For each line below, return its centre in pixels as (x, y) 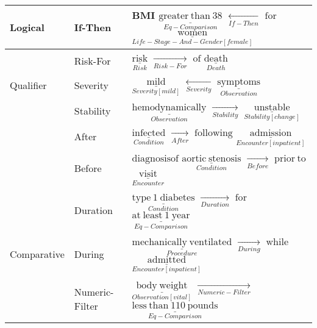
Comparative (37, 254)
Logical (27, 27)
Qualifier (28, 85)
